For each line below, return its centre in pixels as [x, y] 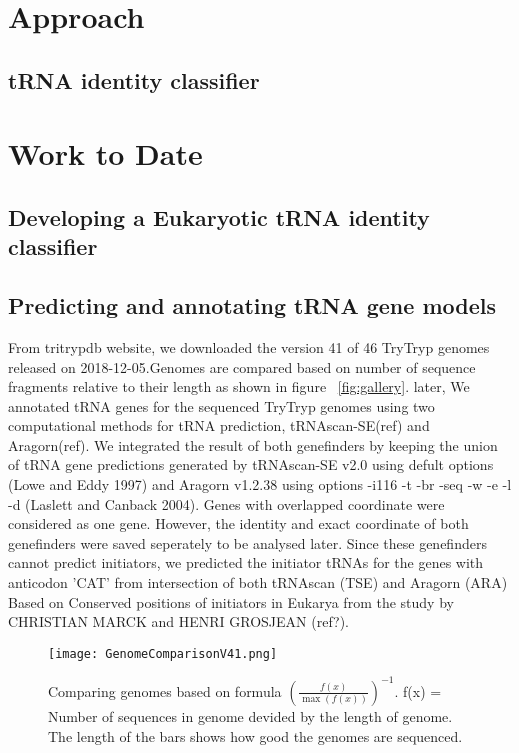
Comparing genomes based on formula [165, 690]
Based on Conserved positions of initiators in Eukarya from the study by [231, 601]
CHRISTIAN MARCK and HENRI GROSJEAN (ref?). [179, 621]
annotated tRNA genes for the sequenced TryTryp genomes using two [221, 405]
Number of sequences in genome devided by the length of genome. [250, 715]
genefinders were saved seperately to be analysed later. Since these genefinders [247, 542]
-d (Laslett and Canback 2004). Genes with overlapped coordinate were [226, 503]
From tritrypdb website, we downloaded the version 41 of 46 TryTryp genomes [249, 346]
